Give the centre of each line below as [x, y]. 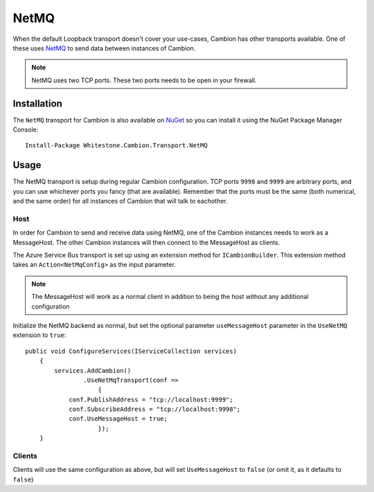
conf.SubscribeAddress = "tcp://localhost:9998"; [155, 409]
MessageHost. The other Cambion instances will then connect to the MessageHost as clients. [146, 242]
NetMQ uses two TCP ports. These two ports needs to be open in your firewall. [144, 80]
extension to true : [39, 335]
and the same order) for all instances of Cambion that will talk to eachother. [120, 201]
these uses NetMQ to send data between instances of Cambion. [104, 48]
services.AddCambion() [93, 371]
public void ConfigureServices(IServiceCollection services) [131, 351]
